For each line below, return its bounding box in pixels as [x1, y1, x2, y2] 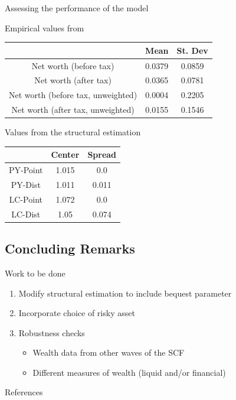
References [5, 386, 43, 398]
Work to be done [5, 266, 65, 279]
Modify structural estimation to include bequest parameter [18, 287, 232, 299]
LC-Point [9, 193, 42, 205]
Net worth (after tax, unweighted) [11, 103, 135, 116]
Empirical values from [5, 21, 84, 34]
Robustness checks [18, 326, 85, 339]
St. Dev [176, 44, 208, 56]
